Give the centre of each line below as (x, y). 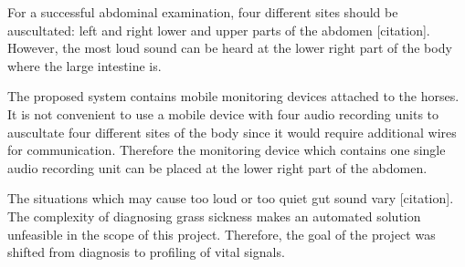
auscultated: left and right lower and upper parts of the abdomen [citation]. (219, 30)
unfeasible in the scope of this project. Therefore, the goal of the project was (222, 234)
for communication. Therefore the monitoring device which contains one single (227, 150)
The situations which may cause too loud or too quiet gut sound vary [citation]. (231, 198)
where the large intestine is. (85, 65)
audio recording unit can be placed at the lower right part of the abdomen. (217, 167)
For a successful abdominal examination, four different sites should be (203, 12)
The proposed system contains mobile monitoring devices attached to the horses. (233, 96)
